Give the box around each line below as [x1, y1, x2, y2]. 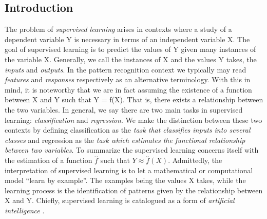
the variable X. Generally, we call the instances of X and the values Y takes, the [5, 53, 257, 64]
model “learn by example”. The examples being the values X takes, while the [5, 175, 246, 186]
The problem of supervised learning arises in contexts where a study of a [5, 24, 232, 34]
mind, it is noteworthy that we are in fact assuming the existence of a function [5, 84, 252, 95]
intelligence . [5, 205, 45, 215]
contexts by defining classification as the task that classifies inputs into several [5, 124, 251, 135]
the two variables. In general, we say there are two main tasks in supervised [5, 104, 243, 115]
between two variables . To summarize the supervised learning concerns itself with [5, 144, 259, 155]
